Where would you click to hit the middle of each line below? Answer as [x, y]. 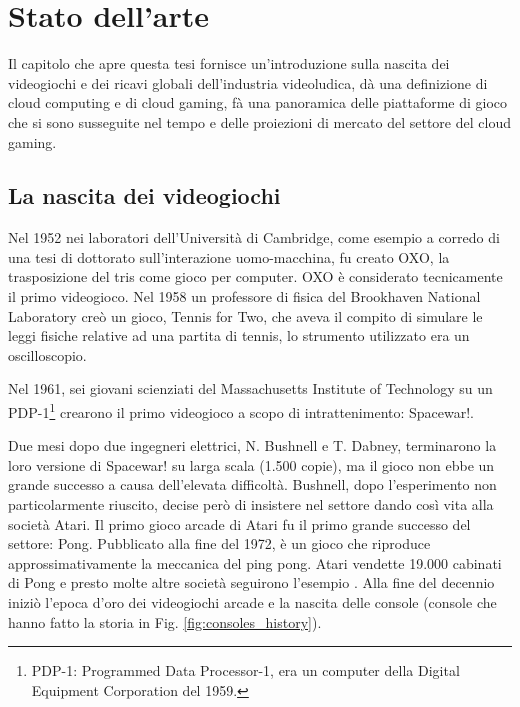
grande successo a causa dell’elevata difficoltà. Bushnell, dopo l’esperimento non [252, 484]
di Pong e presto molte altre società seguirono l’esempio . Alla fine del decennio [251, 582]
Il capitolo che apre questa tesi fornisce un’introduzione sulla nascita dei [229, 63]
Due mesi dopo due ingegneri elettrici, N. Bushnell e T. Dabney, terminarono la [252, 445]
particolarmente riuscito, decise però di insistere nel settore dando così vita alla [251, 504]
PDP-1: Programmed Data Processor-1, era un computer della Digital [245, 670]
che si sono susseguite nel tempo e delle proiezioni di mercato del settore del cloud [259, 121]
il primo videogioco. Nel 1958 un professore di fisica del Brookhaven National [244, 296]
